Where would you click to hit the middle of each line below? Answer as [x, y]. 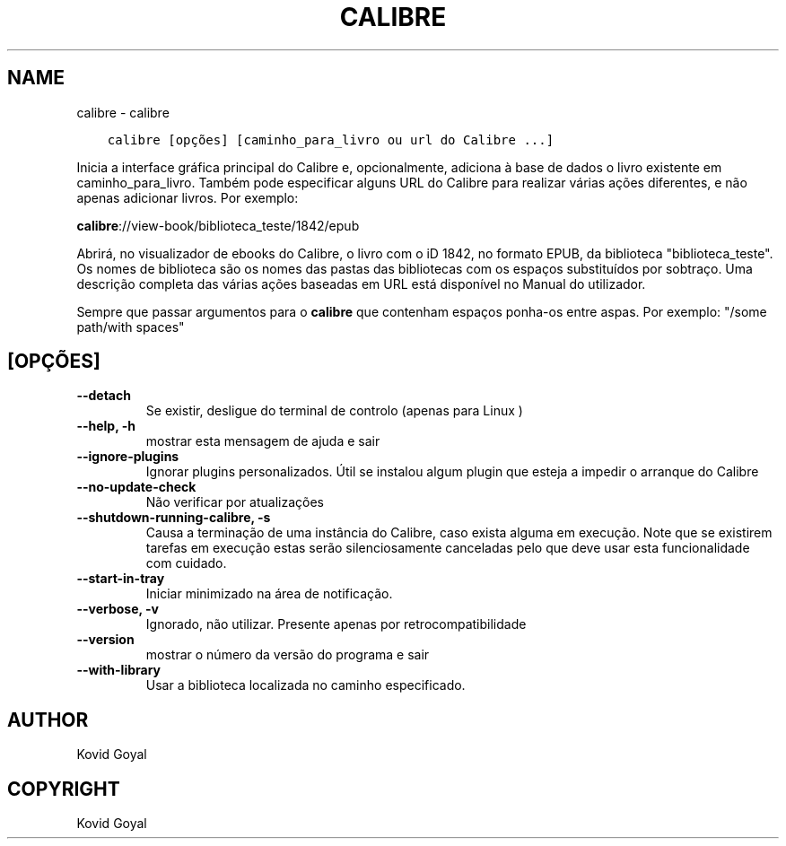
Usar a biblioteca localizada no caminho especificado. [306, 685]
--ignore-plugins [128, 457]
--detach [104, 396]
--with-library [119, 670]
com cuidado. [186, 563]
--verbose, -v [118, 609]
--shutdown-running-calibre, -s [174, 518]
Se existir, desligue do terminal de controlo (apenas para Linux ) [334, 411]
